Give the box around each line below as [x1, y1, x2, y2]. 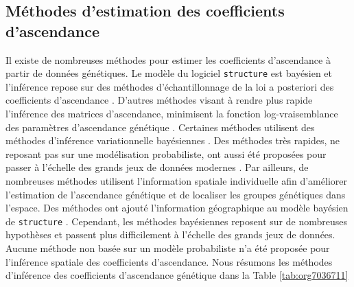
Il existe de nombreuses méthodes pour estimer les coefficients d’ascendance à [5, 52, 331, 67]
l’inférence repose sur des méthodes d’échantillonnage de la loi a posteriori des [5, 79, 334, 93]
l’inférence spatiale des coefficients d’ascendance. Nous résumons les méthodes [5, 254, 333, 268]
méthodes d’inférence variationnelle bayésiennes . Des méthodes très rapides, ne [5, 133, 340, 148]
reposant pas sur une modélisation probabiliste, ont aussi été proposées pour [5, 146, 327, 161]
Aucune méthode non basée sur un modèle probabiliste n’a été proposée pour [5, 241, 330, 255]
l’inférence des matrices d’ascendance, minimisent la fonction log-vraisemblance [5, 106, 338, 121]
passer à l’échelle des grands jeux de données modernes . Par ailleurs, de [5, 160, 309, 174]
